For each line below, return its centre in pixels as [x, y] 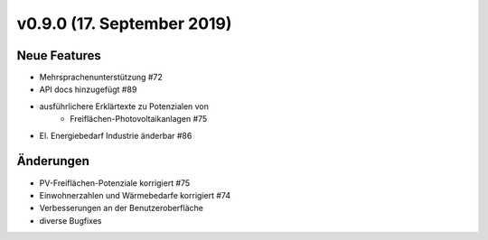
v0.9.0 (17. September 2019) [124, 23]
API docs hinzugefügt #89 [88, 89]
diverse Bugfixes [70, 220]
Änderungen [53, 161]
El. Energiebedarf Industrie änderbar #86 [116, 135]
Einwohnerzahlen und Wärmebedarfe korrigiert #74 [135, 195]
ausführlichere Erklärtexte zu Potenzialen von [124, 106]
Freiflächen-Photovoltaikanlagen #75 [139, 119]
